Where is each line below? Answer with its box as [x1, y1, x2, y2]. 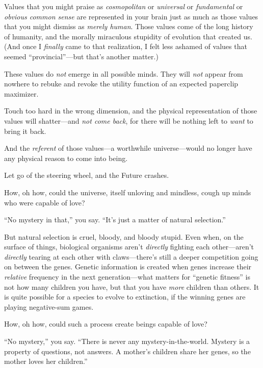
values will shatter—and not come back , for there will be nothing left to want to [4, 115, 253, 126]
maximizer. [4, 88, 39, 99]
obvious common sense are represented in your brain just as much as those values [4, 11, 258, 21]
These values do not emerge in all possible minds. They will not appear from [4, 68, 243, 79]
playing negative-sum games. [4, 301, 94, 312]
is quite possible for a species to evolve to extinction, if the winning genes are [4, 291, 246, 302]
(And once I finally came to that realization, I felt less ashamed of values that [4, 41, 247, 52]
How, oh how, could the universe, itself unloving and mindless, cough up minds [4, 187, 251, 197]
